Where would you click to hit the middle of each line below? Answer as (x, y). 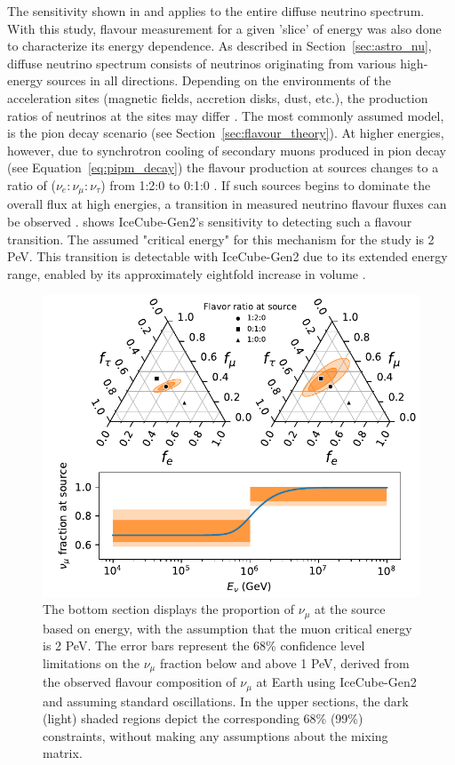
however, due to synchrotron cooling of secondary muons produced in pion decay (227, 150)
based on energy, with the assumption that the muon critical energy (227, 628)
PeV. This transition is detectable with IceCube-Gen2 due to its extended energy (227, 256)
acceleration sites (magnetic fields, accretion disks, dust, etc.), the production (218, 97)
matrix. (63, 753)
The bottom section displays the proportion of (169, 609)
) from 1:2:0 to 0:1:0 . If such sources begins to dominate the (266, 184)
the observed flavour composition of (140, 682)
